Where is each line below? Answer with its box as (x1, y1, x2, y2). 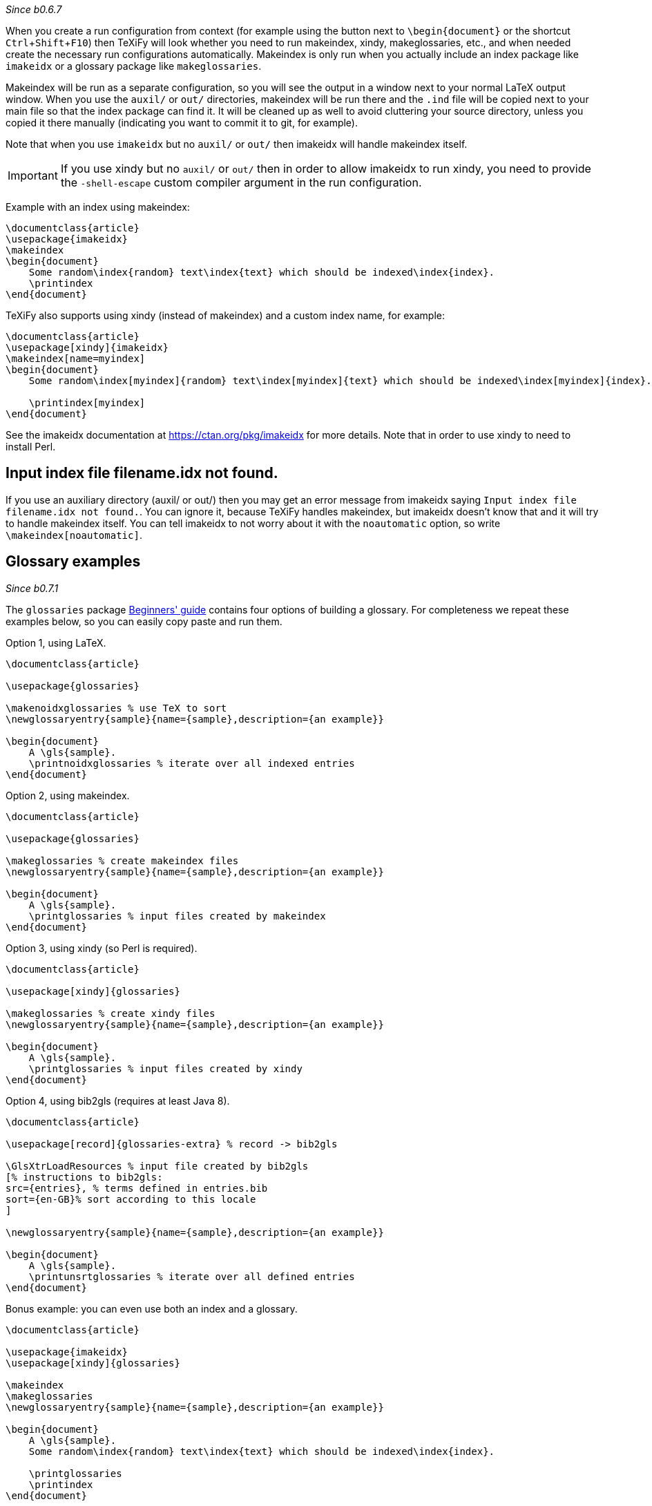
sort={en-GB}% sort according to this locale (6, 1193, 256, 1205)
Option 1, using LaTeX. (6, 636, 106, 649)
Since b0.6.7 (6, 3, 62, 15)
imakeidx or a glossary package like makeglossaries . (6, 60, 262, 72)
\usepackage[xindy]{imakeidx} (6, 342, 169, 353)
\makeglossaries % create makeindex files (6, 855, 239, 866)
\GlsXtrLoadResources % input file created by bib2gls (6, 1160, 309, 1172)
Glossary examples (6, 553, 141, 571)
